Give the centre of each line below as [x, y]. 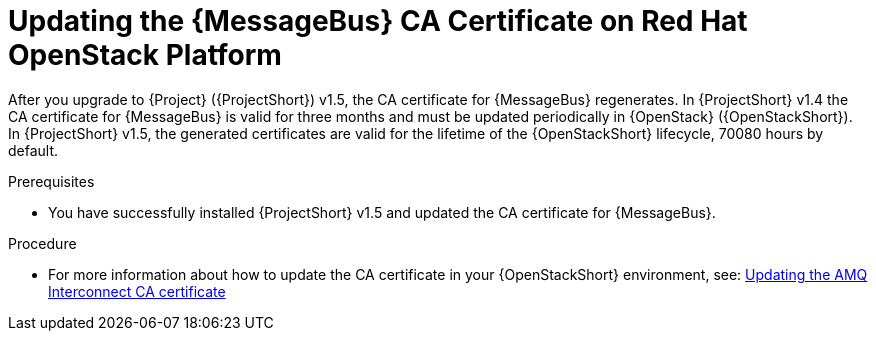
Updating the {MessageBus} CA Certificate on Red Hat [378, 21]
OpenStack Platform [145, 55]
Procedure [42, 243]
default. [33, 150]
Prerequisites [51, 181]
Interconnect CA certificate [137, 291]
